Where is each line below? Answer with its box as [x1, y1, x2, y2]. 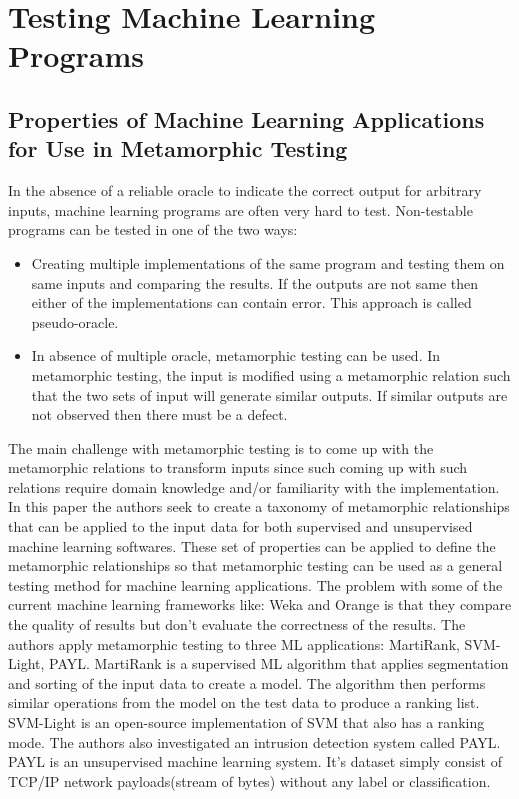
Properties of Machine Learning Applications [8, 103, 485, 134]
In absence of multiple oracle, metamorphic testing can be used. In [31, 345, 441, 366]
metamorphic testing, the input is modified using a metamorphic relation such [31, 364, 511, 385]
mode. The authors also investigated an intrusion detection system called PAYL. [8, 731, 501, 752]
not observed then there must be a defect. [31, 404, 288, 425]
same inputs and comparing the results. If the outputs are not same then [31, 272, 479, 293]
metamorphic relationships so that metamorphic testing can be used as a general [8, 555, 503, 576]
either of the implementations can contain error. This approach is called [31, 292, 472, 313]
